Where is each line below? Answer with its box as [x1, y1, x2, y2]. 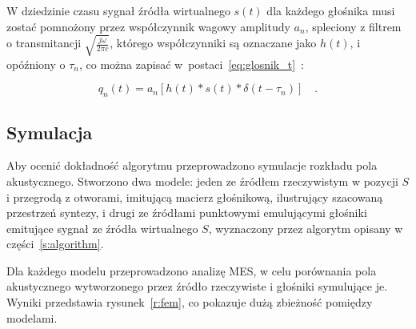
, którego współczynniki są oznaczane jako [110, 34, 317, 51]
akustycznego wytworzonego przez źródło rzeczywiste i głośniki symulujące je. [6, 278, 388, 295]
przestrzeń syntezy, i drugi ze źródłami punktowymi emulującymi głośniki [6, 204, 367, 221]
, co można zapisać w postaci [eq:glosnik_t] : [78, 55, 305, 72]
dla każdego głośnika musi [266, 2, 395, 18]
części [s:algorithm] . [6, 235, 104, 252]
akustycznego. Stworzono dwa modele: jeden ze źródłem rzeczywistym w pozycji [6, 172, 398, 189]
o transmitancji [6, 34, 82, 51]
